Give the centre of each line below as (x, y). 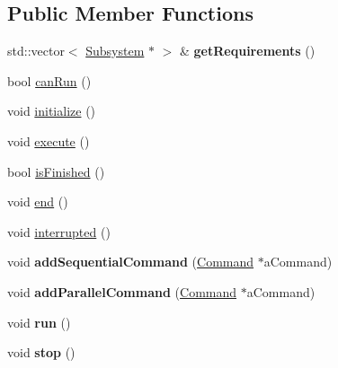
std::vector (36, 51)
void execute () (49, 140)
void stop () (41, 352)
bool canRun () (49, 80)
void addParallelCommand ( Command (122, 291)
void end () (38, 202)
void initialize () (52, 111)
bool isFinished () (56, 171)
